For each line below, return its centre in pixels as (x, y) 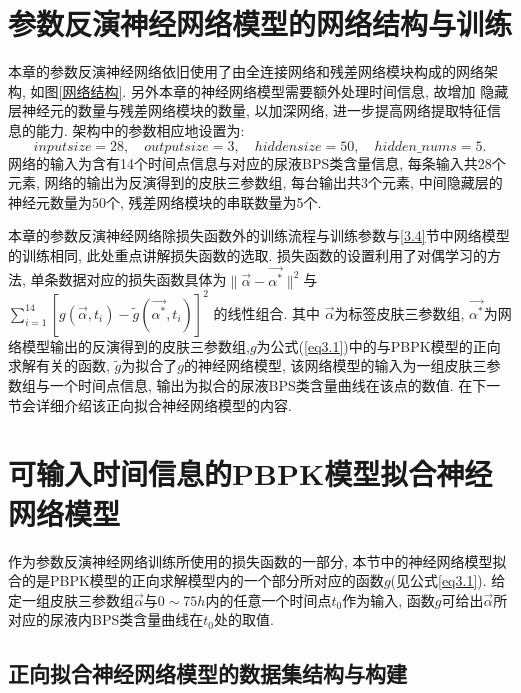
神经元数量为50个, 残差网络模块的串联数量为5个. (165, 201)
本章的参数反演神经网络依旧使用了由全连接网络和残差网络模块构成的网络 (246, 71)
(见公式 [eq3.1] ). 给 (448, 580)
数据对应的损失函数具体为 (142, 279)
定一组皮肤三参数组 (71, 599)
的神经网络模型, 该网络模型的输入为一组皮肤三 (335, 365)
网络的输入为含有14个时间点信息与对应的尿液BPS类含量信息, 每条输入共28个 (257, 162)
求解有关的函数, (59, 365)
